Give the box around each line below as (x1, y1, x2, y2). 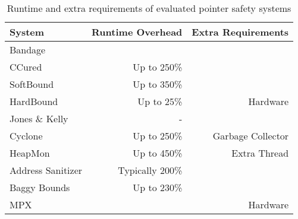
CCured (10, 60, 42, 74)
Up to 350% (133, 77, 183, 91)
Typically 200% (118, 163, 183, 177)
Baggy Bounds (10, 180, 70, 194)
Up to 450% (133, 146, 183, 160)
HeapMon (10, 146, 50, 160)
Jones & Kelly (10, 112, 68, 125)
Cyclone (10, 129, 43, 142)
